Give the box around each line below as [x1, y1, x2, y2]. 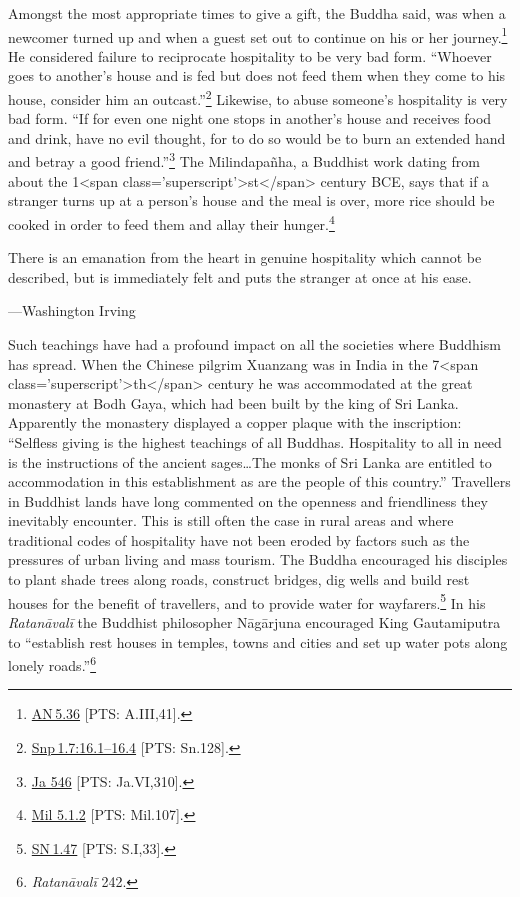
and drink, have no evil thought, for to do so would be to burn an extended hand [8, 127, 506, 148]
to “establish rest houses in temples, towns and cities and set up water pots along [8, 631, 508, 652]
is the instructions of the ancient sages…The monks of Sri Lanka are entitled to [8, 451, 492, 472]
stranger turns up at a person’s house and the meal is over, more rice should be [8, 190, 495, 211]
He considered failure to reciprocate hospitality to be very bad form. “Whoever [8, 45, 492, 66]
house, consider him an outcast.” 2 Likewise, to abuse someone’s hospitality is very [8, 86, 508, 109]
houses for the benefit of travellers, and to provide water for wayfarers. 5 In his [8, 589, 486, 613]
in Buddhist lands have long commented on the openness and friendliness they [8, 490, 488, 511]
